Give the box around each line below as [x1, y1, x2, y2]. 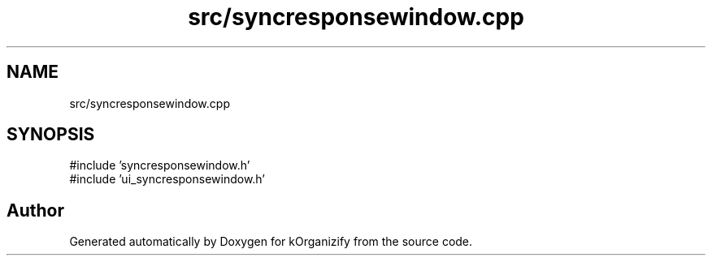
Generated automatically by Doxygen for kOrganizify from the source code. [69, 234, 473, 249]
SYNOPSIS [7, 124, 95, 145]
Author [7, 200, 64, 221]
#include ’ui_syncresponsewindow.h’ [69, 172, 266, 187]
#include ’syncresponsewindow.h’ [69, 158, 250, 173]
